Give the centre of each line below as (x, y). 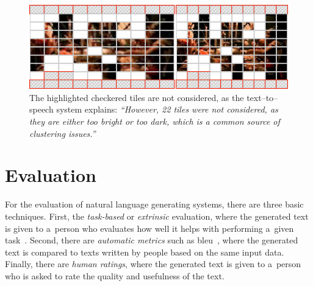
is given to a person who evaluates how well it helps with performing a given (149, 228)
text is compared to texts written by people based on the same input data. (145, 252)
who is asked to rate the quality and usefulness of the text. (115, 275)
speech (41, 109)
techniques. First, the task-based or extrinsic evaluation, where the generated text (157, 216)
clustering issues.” (63, 133)
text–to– (262, 97)
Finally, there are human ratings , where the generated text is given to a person (153, 264)
